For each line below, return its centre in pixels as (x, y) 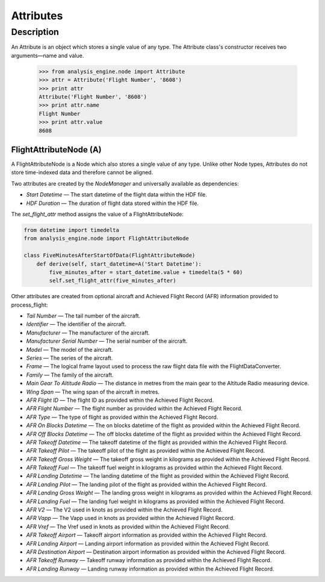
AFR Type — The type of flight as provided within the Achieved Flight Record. (122, 417)
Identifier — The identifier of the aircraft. (76, 324)
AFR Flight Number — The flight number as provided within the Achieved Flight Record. (135, 408)
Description (35, 32)
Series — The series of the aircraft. (70, 358)
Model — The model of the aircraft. (70, 349)
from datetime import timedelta (72, 230)
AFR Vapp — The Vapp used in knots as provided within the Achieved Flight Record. (130, 518)
